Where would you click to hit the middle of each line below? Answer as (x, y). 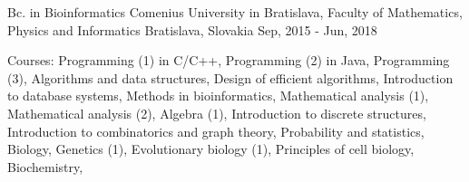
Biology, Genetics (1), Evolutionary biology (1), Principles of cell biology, (211, 149)
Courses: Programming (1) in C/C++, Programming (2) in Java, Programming (229, 60)
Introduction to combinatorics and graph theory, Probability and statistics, (216, 131)
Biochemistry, (45, 166)
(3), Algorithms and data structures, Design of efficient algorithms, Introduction (230, 77)
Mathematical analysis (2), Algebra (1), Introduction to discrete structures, (217, 113)
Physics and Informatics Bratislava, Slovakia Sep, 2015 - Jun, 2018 (192, 29)
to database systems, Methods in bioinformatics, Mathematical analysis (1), (218, 96)
